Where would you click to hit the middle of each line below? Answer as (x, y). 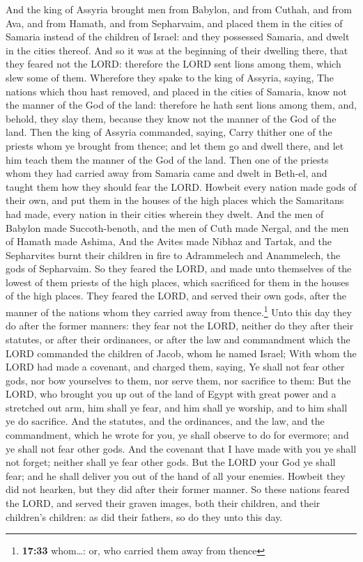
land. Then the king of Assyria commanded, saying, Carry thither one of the (169, 132)
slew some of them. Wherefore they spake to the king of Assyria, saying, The (170, 77)
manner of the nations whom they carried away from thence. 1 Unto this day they (179, 311)
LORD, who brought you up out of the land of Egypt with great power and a (171, 394)
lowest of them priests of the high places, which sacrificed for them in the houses (177, 282)
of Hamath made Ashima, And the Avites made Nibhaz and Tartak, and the (169, 241)
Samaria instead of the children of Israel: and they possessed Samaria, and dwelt (178, 37)
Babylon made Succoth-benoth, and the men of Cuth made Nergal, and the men (177, 227)
